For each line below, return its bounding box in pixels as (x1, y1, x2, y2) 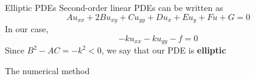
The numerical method (5, 64, 90, 77)
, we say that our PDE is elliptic (101, 44, 226, 57)
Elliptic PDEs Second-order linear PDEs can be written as (5, 1, 223, 13)
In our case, (5, 22, 49, 35)
